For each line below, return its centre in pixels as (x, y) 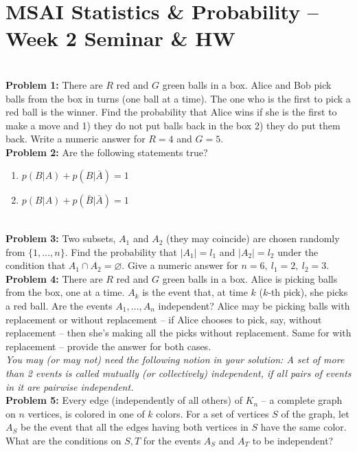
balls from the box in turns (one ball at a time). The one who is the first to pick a (178, 98)
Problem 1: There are (54, 84)
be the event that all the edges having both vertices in (134, 427)
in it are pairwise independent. (70, 386)
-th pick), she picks (308, 292)
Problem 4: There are (54, 278)
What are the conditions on (64, 440)
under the (298, 251)
